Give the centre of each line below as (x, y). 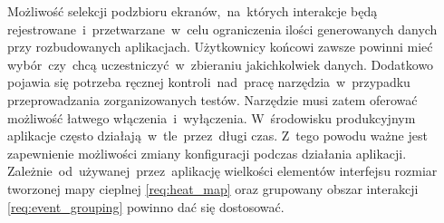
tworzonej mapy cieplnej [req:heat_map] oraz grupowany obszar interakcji (213, 188)
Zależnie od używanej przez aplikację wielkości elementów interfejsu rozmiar (222, 171)
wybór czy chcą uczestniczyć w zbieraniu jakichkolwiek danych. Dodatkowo (221, 64)
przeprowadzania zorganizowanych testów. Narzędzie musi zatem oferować (212, 99)
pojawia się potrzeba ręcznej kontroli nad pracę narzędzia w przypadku (209, 82)
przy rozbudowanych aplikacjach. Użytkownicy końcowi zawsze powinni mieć (220, 47)
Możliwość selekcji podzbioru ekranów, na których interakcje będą (193, 11)
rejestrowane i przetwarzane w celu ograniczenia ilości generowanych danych (222, 29)
